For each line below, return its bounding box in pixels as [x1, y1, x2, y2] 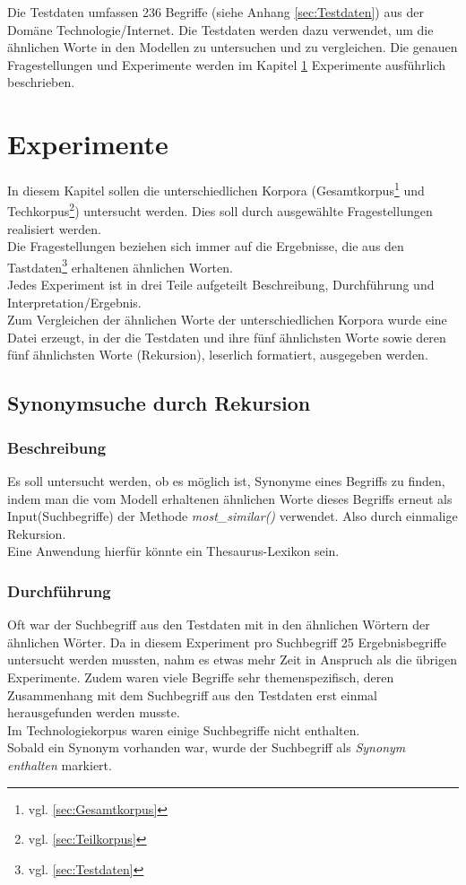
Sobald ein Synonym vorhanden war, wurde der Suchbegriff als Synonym [7, 738, 406, 757]
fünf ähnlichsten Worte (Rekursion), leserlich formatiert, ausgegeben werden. [7, 345, 428, 364]
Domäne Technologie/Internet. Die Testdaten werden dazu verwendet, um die [7, 20, 434, 39]
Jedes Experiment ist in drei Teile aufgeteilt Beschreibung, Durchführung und [7, 275, 435, 294]
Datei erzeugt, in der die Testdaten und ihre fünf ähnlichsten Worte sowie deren [7, 327, 446, 346]
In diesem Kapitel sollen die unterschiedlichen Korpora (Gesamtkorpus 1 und [7, 178, 425, 199]
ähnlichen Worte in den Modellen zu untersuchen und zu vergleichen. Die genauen [7, 38, 458, 56]
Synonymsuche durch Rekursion [7, 389, 311, 417]
